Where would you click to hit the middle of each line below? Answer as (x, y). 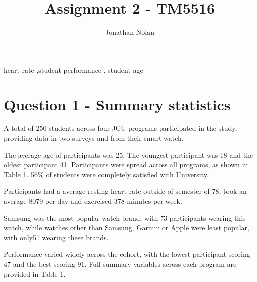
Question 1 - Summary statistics (117, 104)
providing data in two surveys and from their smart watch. (94, 138)
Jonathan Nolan (130, 32)
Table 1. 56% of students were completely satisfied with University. (106, 174)
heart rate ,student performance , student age (74, 70)
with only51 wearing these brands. (56, 237)
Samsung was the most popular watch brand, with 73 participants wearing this (125, 217)
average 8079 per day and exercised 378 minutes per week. (93, 201)
